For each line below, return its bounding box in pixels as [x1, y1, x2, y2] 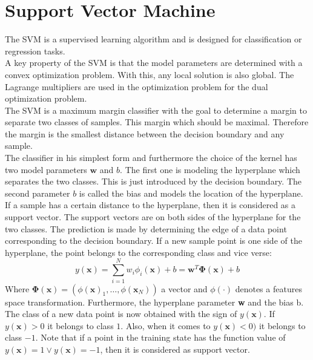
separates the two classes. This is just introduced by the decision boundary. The [5, 175, 302, 188]
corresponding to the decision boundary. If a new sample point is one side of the [5, 234, 302, 247]
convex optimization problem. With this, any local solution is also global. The [5, 68, 294, 80]
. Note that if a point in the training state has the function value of [35, 331, 286, 344]
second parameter [5, 186, 70, 199]
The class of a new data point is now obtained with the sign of [5, 307, 237, 320]
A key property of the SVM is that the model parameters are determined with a [5, 56, 303, 69]
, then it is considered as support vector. [100, 342, 250, 355]
